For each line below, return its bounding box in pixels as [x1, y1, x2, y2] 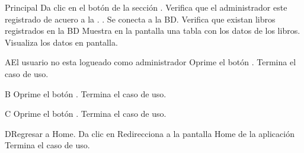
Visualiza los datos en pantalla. [5, 36, 118, 48]
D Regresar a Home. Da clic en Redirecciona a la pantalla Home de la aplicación [5, 127, 295, 139]
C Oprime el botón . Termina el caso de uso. [5, 107, 167, 120]
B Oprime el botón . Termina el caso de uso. [5, 87, 167, 100]
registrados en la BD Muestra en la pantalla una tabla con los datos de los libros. [5, 24, 300, 37]
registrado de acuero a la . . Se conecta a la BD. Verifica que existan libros [5, 12, 276, 25]
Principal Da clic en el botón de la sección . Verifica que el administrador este [5, 1, 287, 13]
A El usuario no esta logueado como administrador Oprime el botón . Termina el [5, 56, 296, 68]
